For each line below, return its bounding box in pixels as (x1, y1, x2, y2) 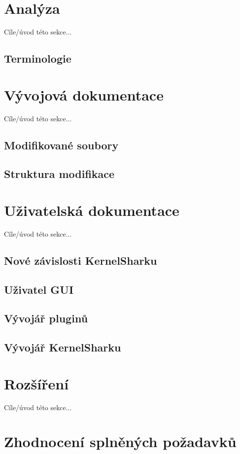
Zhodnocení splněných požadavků (4, 431, 237, 451)
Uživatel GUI (4, 281, 74, 297)
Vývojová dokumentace (4, 84, 164, 105)
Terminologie (4, 51, 71, 66)
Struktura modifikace (4, 166, 115, 181)
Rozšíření (4, 373, 69, 393)
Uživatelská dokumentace (4, 200, 179, 220)
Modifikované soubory (4, 137, 119, 152)
